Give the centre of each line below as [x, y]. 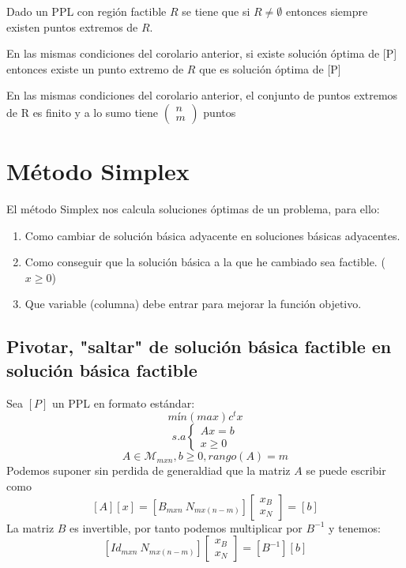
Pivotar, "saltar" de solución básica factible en [199, 346]
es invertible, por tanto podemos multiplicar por [186, 527]
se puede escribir [346, 470]
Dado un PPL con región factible [86, 11]
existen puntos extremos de [72, 26]
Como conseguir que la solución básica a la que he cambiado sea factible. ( [205, 262]
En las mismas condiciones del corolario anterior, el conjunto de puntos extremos [202, 95]
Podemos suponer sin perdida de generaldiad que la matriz [148, 470]
